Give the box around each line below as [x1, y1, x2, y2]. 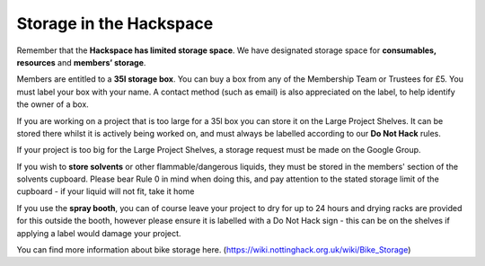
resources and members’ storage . [16, 57, 146, 67]
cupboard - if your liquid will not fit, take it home [16, 186, 195, 197]
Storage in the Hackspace [16, 13, 214, 33]
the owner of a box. [16, 99, 89, 110]
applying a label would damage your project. [16, 227, 181, 238]
